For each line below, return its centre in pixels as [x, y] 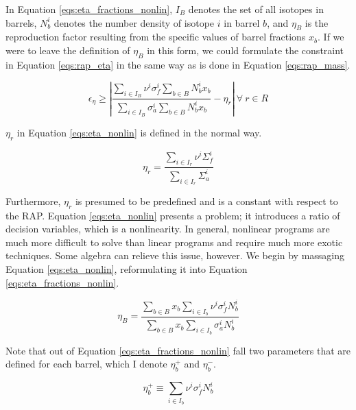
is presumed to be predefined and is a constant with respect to [206, 201]
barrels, [21, 22]
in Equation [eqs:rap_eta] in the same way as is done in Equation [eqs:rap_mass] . [178, 64]
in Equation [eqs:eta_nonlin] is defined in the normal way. [139, 132]
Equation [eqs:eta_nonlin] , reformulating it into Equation [127, 269]
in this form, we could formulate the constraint [246, 50]
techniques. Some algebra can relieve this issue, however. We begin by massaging [175, 255]
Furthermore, [33, 201]
